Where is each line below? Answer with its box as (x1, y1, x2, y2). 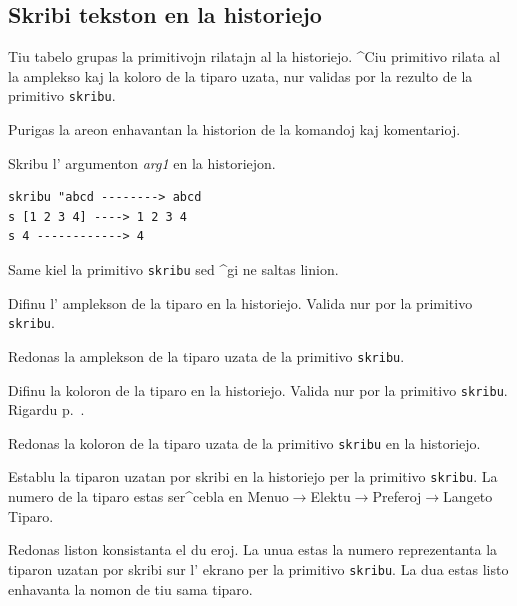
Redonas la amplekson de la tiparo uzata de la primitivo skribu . (8, 345, 405, 366)
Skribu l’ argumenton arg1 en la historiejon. (8, 152, 276, 173)
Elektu (310, 486, 351, 507)
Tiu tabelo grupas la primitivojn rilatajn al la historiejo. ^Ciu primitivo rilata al (8, 46, 501, 67)
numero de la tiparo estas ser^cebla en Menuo (8, 486, 289, 507)
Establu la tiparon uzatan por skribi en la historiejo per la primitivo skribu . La (8, 466, 498, 487)
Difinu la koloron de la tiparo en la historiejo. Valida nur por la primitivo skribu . (8, 379, 508, 400)
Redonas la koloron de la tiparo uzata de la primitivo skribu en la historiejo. (8, 432, 481, 453)
